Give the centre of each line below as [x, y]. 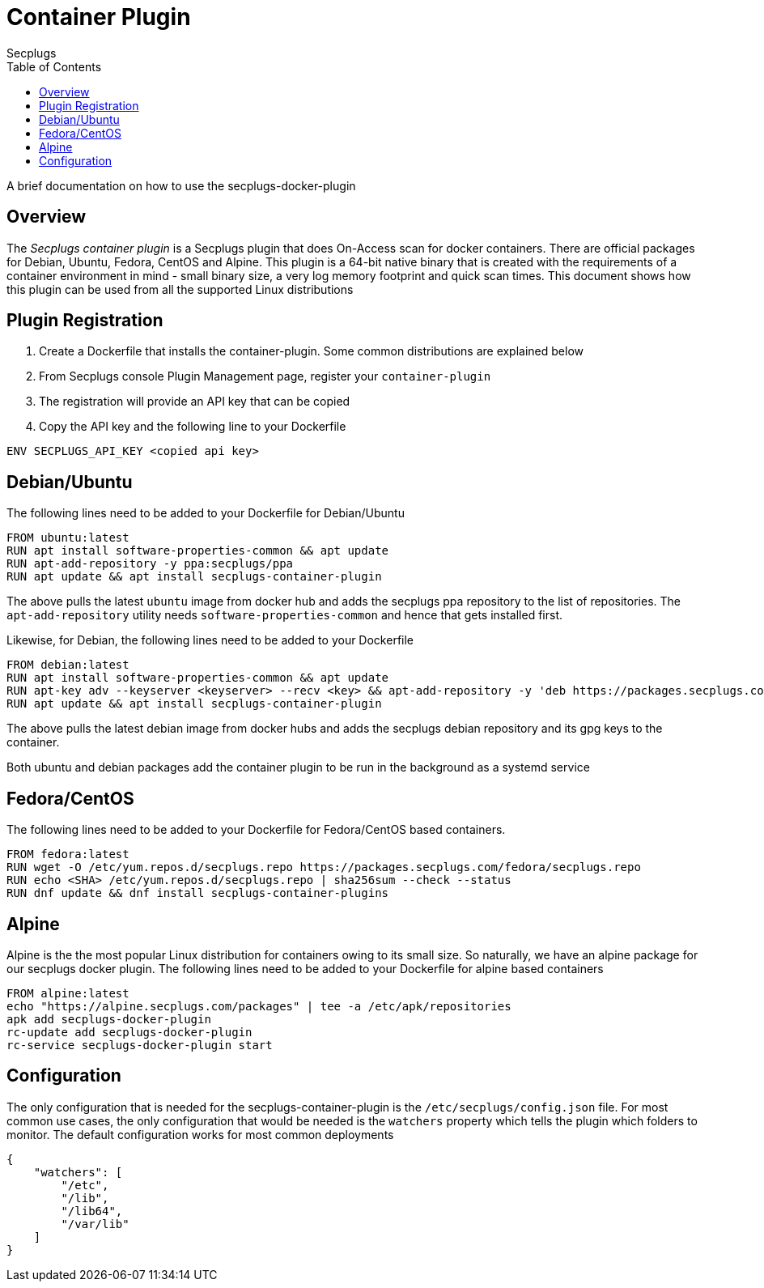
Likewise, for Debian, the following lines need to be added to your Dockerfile [210, 640]
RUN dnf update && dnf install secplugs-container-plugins [198, 893]
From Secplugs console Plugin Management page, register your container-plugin [265, 376]
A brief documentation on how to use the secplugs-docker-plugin [181, 185]
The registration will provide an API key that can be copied [195, 402]
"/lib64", [92, 1211]
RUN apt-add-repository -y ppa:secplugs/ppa [150, 564]
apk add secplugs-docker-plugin [109, 1019]
